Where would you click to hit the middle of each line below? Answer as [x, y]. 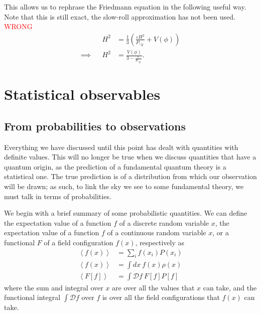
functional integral [32, 297]
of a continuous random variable [157, 232]
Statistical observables [82, 94]
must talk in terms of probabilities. [58, 196]
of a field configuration [79, 243]
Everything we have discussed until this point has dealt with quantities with [121, 147]
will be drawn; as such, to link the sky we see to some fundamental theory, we [124, 186]
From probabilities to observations [95, 126]
